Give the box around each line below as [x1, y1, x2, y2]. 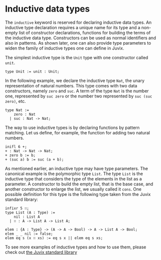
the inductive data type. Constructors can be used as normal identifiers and [5, 35, 156, 41]
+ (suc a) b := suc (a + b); [5, 157, 64, 162]
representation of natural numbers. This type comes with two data [5, 82, 137, 88]
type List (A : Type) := [5, 210, 55, 215]
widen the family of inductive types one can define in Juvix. [5, 45, 125, 51]
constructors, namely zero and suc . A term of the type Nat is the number [5, 88, 149, 94]
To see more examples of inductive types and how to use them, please [5, 244, 146, 250]
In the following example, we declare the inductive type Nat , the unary [5, 78, 145, 83]
